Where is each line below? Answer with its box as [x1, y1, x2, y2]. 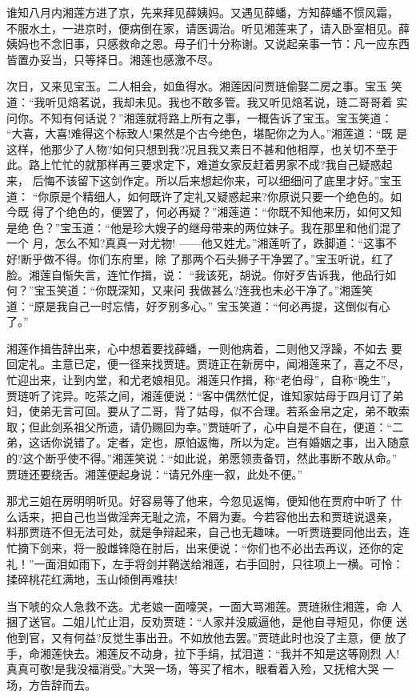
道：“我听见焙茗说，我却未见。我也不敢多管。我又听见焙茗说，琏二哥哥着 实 [6, 93, 408, 110]
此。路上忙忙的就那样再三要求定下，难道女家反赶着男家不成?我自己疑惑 [6, 156, 382, 173]
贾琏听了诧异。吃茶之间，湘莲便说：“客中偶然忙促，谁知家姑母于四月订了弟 [6, 387, 404, 403]
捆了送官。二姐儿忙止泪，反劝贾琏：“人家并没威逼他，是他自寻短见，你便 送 [6, 613, 408, 630]
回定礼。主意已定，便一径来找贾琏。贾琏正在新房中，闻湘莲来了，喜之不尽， [6, 355, 410, 372]
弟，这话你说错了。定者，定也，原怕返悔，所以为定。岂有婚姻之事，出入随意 [6, 434, 410, 451]
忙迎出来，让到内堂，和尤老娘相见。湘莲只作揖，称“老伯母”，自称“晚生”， [6, 371, 398, 388]
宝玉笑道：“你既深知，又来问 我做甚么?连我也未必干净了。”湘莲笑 [34, 282, 374, 299]
